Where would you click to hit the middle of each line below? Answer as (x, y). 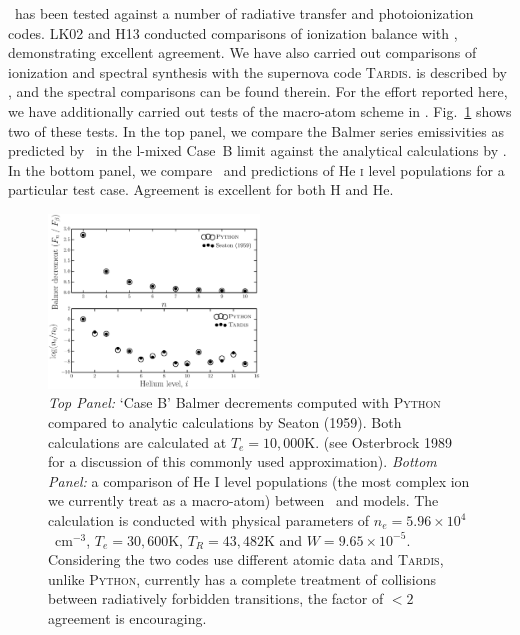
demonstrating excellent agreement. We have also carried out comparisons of (242, 52)
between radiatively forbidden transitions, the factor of (216, 598)
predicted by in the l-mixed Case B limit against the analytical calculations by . (257, 150)
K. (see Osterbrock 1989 (378, 441)
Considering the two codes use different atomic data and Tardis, (246, 559)
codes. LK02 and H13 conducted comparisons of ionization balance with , (233, 32)
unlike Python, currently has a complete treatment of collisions (242, 578)
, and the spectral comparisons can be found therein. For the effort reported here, (258, 91)
